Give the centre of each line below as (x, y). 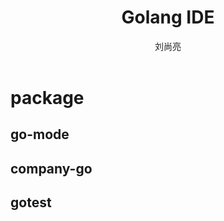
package (47, 97)
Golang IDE (168, 17)
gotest (31, 202)
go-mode (40, 134)
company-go (51, 168)
